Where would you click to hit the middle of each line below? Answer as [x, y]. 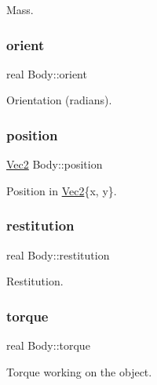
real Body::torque [48, 345]
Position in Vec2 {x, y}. [62, 190]
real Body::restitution [58, 254]
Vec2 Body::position [55, 164]
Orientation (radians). [59, 100]
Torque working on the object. [79, 371]
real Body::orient [47, 73]
